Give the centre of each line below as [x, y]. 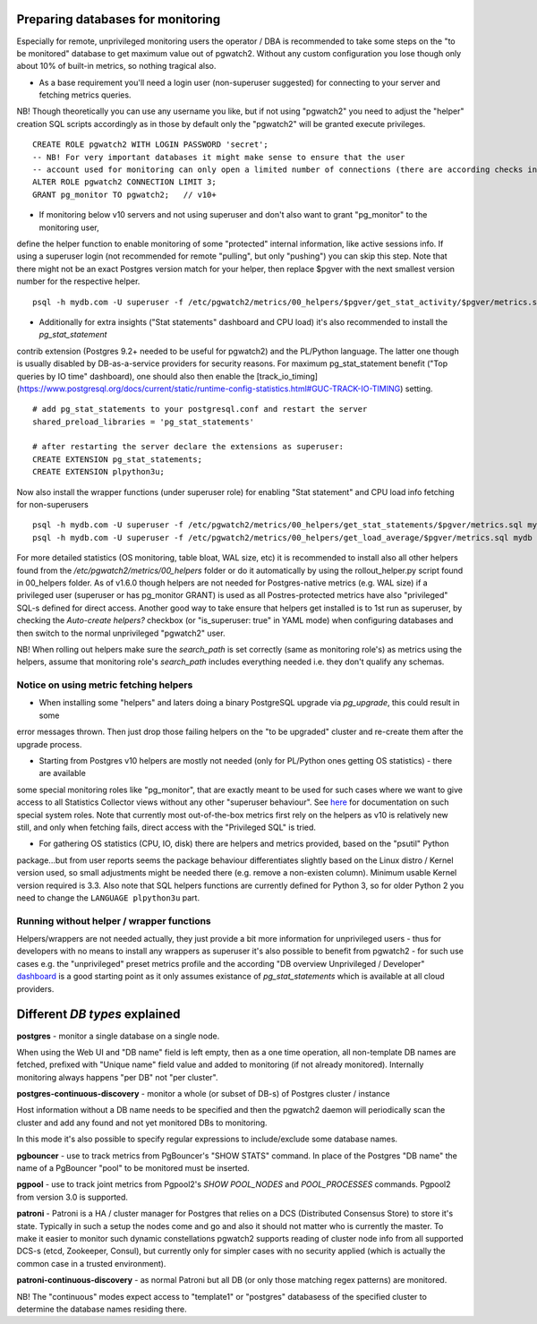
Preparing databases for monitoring [119, 19]
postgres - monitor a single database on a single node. [118, 1036]
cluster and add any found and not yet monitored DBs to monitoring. [142, 1123]
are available [63, 773]
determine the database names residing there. [102, 1309]
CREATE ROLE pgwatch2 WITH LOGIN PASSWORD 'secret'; [150, 145]
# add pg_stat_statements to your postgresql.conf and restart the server [200, 409]
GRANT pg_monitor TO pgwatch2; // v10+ [124, 194]
